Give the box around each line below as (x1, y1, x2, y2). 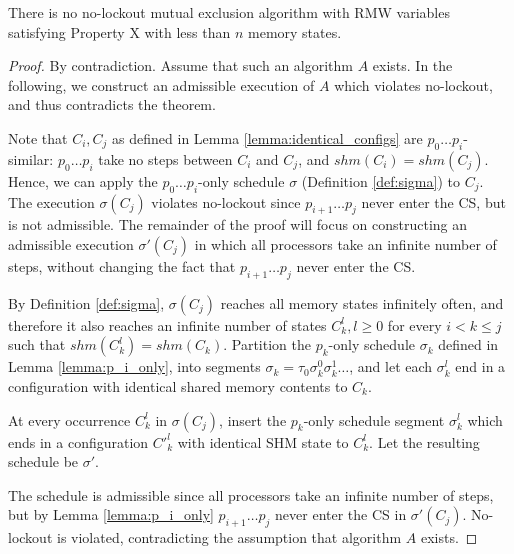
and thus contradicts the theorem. (8, 94, 216, 115)
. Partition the (223, 334, 311, 355)
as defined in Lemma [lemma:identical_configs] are (112, 127, 423, 148)
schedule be (8, 451, 79, 472)
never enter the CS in (275, 504, 407, 525)
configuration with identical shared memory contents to (8, 375, 348, 396)
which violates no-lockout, (334, 74, 493, 95)
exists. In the (372, 55, 453, 76)
